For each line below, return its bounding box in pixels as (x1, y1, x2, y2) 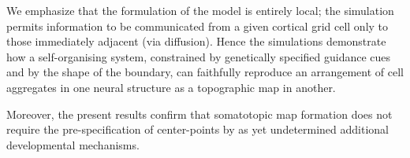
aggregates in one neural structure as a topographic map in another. (6, 79, 336, 95)
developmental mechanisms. (6, 136, 140, 152)
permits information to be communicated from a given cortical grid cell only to (6, 17, 389, 34)
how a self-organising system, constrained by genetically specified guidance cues (6, 48, 391, 64)
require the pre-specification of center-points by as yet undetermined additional (6, 121, 389, 138)
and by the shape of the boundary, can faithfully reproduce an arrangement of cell (6, 64, 404, 80)
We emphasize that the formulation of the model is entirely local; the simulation (6, 2, 394, 18)
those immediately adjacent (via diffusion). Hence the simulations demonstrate (6, 33, 386, 50)
